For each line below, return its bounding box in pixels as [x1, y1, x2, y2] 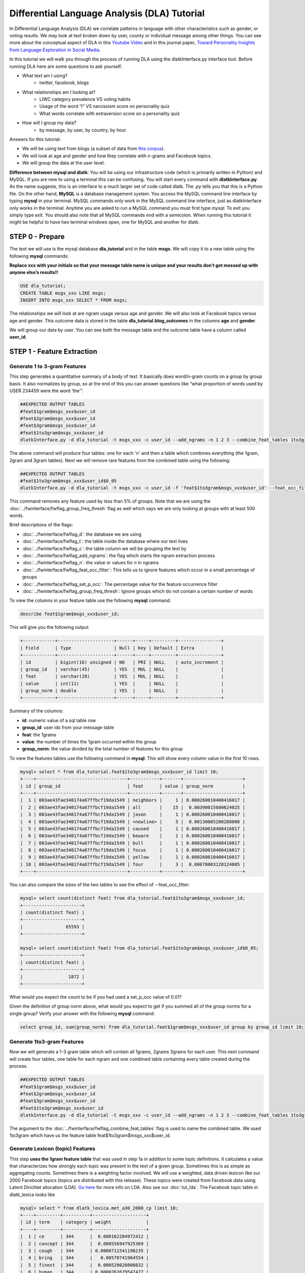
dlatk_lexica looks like [9, 1192, 55, 1198]
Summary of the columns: [9, 708, 64, 714]
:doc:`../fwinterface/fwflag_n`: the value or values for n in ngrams [22, 560, 159, 566]
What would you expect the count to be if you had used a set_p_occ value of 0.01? [9, 993, 182, 1000]
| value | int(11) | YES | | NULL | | [20, 680, 224, 686]
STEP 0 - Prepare [9, 232, 65, 241]
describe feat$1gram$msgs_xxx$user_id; [20, 611, 119, 617]
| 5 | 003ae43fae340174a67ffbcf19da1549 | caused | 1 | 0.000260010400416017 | [20, 825, 246, 832]
